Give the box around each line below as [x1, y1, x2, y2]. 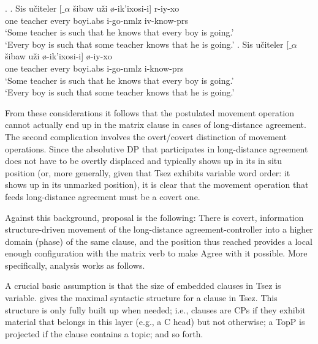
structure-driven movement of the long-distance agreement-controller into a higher [5, 223, 313, 236]
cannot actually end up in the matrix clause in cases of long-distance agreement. [5, 118, 306, 131]
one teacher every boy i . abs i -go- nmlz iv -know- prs [5, 13, 189, 26]
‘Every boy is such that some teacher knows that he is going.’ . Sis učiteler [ [5, 37, 289, 50]
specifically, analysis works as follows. [5, 258, 145, 271]
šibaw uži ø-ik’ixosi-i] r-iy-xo [72, 2, 180, 14]
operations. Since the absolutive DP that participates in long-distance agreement [5, 142, 308, 155]
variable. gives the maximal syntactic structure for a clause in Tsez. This [5, 291, 278, 304]
